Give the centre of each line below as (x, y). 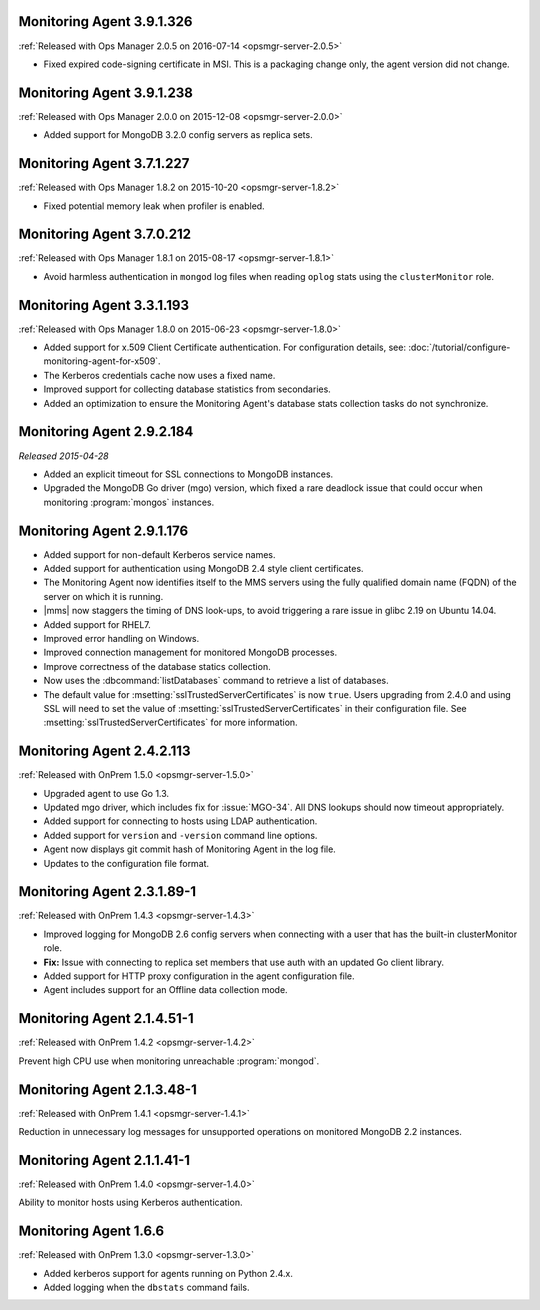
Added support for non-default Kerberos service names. (159, 554)
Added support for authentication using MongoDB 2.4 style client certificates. (203, 569)
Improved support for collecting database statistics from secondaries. (187, 389)
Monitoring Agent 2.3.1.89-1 (107, 891)
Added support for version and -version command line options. (180, 835)
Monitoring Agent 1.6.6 (91, 1231)
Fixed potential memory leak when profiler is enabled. (154, 206)
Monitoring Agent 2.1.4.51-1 (106, 1018)
